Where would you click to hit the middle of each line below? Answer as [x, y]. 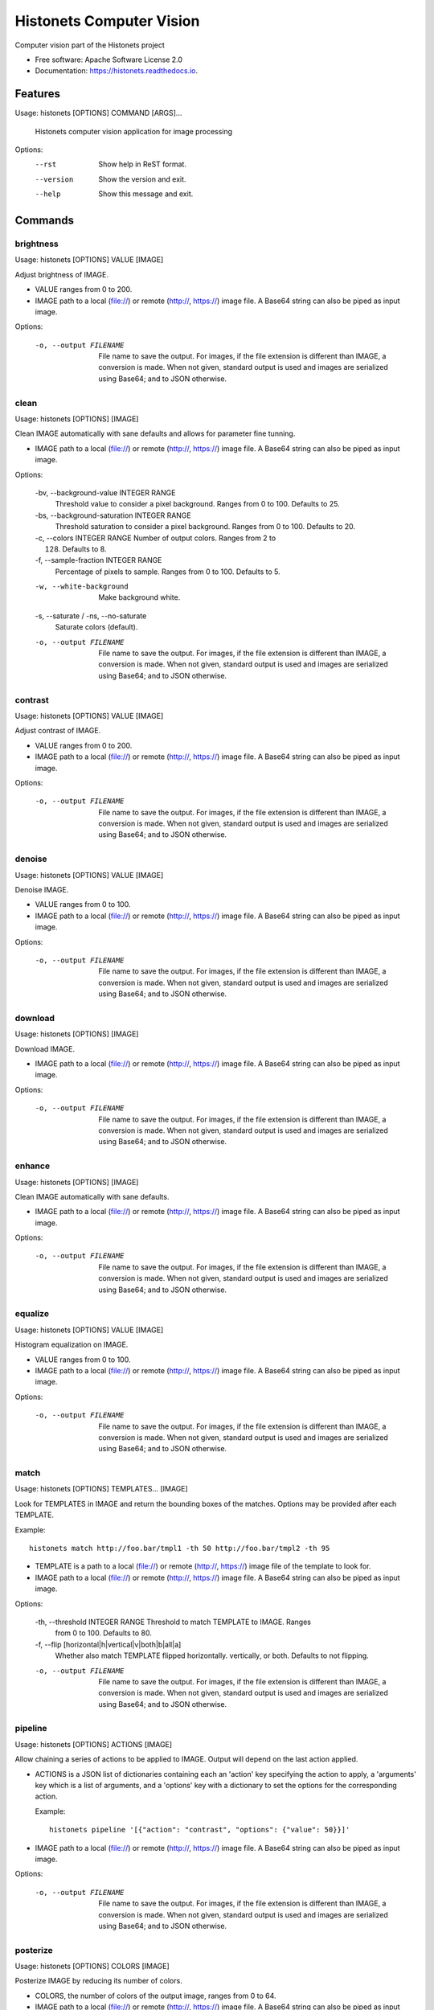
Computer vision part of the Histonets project [90, 45]
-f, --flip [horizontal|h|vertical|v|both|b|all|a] [108, 1644]
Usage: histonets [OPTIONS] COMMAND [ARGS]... [98, 113]
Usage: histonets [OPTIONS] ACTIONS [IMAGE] [94, 1744]
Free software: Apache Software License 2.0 [109, 59]
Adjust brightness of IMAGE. [61, 274]
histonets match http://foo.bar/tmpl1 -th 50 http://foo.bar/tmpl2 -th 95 [180, 1549]
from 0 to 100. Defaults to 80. [104, 1633]
